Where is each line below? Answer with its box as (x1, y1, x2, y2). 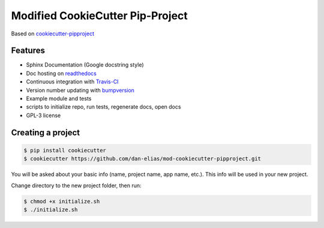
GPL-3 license (26, 112, 61, 119)
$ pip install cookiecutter (23, 147, 106, 154)
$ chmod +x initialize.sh (23, 198, 100, 205)
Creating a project (11, 127, 80, 137)
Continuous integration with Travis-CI (26, 78, 119, 85)
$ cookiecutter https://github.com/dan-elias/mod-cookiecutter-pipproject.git (23, 155, 261, 162)
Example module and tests (26, 95, 92, 102)
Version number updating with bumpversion (26, 86, 135, 94)
